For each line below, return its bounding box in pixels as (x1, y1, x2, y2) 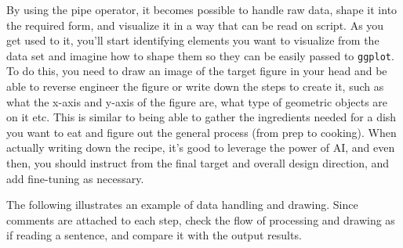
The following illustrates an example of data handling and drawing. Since (6, 196, 358, 213)
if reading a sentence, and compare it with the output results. (6, 227, 302, 243)
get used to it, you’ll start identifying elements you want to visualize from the (6, 32, 379, 49)
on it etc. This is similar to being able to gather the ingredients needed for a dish (6, 109, 397, 125)
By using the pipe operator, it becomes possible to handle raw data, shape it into (6, 2, 398, 17)
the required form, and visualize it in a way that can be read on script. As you (6, 16, 384, 33)
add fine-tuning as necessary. (6, 170, 144, 186)
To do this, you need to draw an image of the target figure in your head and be (6, 63, 387, 79)
